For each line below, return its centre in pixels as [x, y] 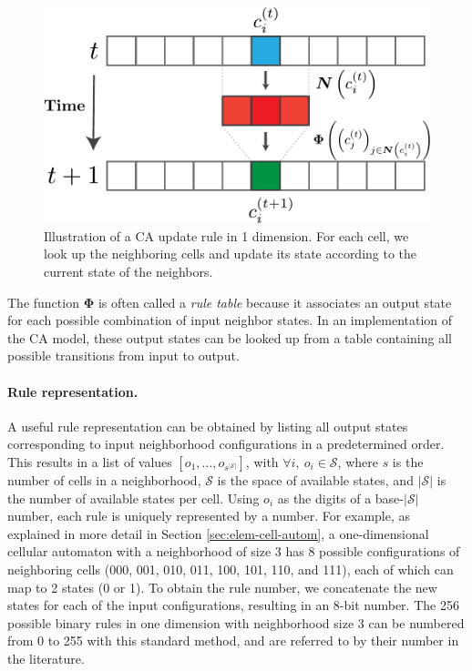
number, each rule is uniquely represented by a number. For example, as [209, 516]
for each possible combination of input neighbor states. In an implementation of [230, 320]
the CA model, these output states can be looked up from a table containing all [230, 337]
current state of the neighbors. [128, 271]
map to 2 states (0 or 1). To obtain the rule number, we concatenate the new [222, 587]
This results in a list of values [90, 461]
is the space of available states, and [315, 479]
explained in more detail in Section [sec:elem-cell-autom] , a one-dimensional [218, 533]
